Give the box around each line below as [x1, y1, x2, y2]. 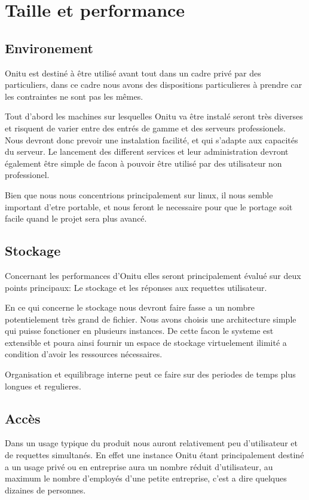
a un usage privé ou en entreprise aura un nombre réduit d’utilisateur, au [5, 460, 273, 473]
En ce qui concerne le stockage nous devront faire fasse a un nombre [5, 301, 255, 314]
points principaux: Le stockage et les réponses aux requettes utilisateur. [5, 281, 267, 293]
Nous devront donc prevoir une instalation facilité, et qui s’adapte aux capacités [5, 133, 298, 146]
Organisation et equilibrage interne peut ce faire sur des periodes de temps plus [5, 368, 296, 381]
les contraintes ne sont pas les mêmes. [5, 90, 143, 102]
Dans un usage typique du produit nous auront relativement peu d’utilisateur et [5, 437, 298, 449]
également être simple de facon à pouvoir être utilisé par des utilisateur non [5, 157, 282, 169]
